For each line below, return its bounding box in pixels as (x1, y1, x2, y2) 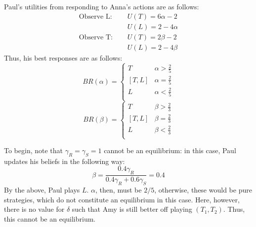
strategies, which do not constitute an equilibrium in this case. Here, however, (4, 194, 240, 204)
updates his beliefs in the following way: (4, 156, 125, 166)
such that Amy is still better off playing (72, 204, 192, 214)
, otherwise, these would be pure (154, 185, 252, 195)
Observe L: (79, 13, 112, 20)
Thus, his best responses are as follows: (4, 52, 123, 63)
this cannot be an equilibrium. (4, 213, 96, 224)
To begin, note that (4, 145, 63, 156)
